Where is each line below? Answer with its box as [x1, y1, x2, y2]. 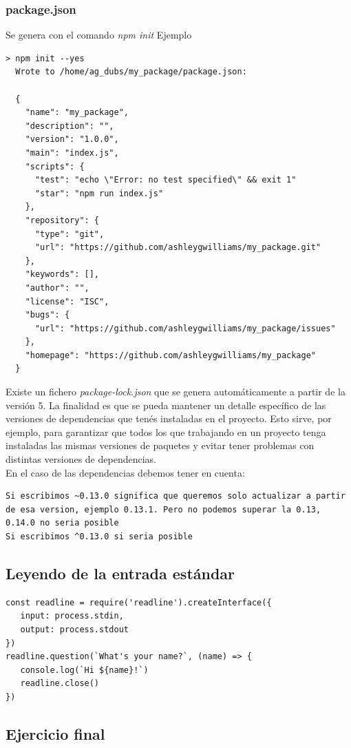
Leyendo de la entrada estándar [6, 562, 235, 583]
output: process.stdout [20, 624, 129, 634]
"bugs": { [25, 310, 70, 320]
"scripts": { [25, 161, 85, 172]
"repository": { [25, 215, 100, 225]
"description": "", [25, 121, 114, 131]
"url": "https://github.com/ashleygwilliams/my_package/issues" [34, 323, 336, 333]
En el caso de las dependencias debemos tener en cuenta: [6, 465, 245, 479]
